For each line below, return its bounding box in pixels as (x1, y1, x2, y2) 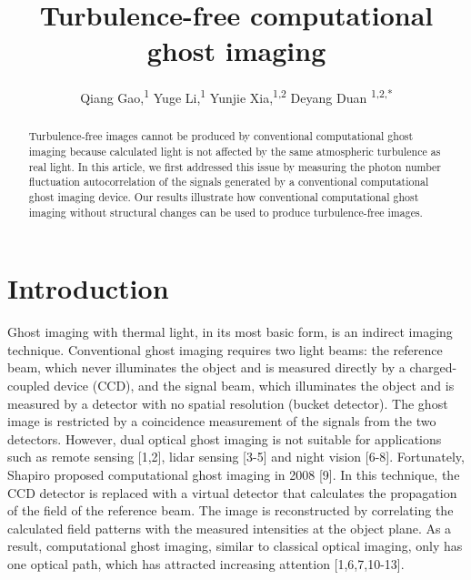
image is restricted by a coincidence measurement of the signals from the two (7, 412, 436, 431)
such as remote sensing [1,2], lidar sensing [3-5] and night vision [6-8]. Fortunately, (7, 447, 465, 466)
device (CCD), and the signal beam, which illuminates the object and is (54, 376, 455, 395)
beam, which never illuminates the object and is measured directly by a (7, 358, 406, 377)
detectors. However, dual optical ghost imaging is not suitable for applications (7, 429, 442, 448)
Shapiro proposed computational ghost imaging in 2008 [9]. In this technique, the (7, 464, 460, 483)
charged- (409, 358, 457, 377)
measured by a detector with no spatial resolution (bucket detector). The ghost (7, 393, 448, 412)
